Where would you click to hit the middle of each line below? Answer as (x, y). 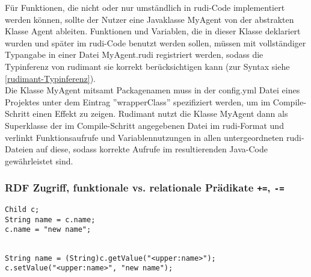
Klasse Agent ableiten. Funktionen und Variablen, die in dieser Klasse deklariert (153, 31)
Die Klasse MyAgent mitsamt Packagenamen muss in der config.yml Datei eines (152, 90)
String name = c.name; (50, 219)
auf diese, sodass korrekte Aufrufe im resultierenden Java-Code (152, 149)
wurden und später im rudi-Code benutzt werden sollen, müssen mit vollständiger (155, 42)
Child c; (22, 210)
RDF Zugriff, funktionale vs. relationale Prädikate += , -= (145, 188)
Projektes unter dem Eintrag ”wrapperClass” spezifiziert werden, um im (138, 101)
